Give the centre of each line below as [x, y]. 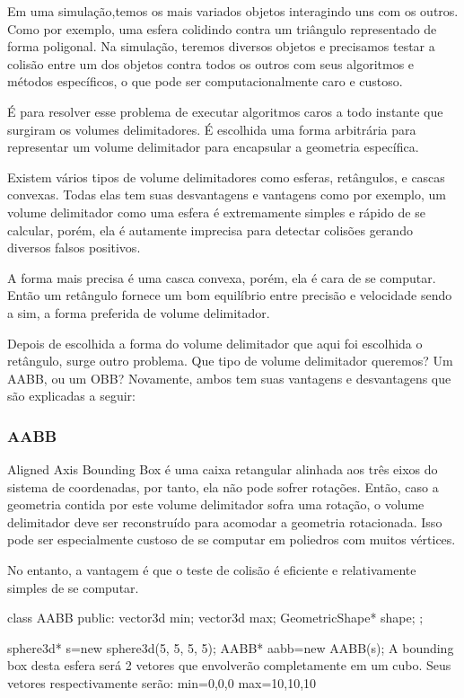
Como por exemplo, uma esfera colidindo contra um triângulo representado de [222, 28]
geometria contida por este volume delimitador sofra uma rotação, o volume [216, 504]
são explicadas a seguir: [71, 396]
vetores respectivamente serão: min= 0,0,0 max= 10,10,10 [162, 683]
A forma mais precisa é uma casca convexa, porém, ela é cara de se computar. [222, 277]
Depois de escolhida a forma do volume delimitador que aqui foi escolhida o [215, 343]
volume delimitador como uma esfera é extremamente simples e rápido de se [216, 212]
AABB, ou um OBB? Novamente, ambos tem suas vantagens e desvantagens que [229, 378]
